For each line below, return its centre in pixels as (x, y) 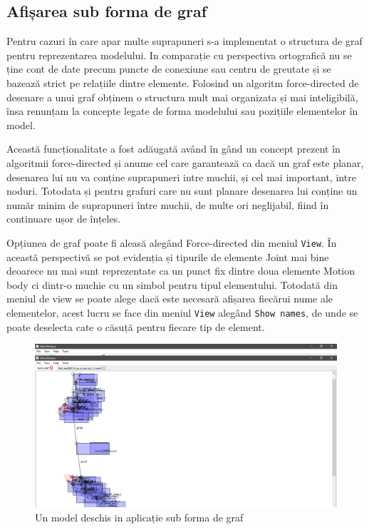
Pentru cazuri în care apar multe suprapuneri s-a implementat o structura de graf (184, 41)
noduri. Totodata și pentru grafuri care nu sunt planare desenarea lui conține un (182, 191)
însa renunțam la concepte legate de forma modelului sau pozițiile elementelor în (182, 111)
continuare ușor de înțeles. (64, 219)
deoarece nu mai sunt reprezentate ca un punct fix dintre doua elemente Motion (181, 271)
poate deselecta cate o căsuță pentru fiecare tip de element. (136, 326)
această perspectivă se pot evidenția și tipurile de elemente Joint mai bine (168, 256)
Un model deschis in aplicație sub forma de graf (139, 517)
